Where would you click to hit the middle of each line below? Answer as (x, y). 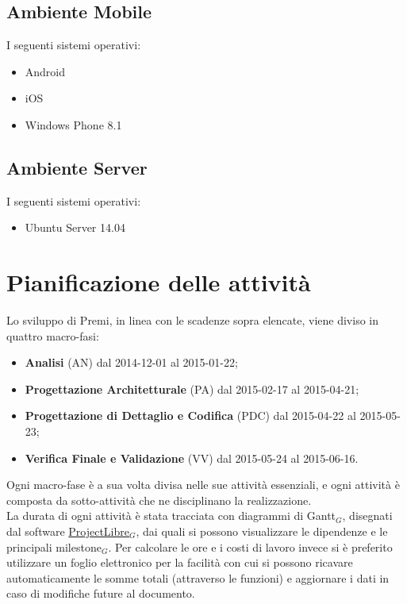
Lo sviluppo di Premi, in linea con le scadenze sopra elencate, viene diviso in (192, 320)
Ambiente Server (77, 167)
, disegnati (367, 516)
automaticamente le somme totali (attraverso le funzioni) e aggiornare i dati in (198, 577)
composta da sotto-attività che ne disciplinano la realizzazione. (159, 500)
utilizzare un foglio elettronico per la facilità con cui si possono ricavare (180, 562)
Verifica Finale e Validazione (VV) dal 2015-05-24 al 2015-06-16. (192, 458)
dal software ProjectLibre (68, 531)
